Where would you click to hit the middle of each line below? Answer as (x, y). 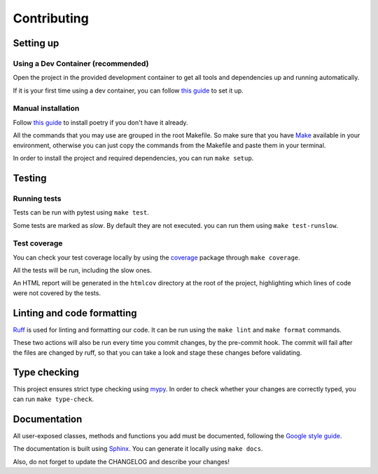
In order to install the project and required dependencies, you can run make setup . (133, 158)
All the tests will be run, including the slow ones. (82, 271)
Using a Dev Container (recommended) (81, 63)
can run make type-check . (54, 399)
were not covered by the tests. (57, 293)
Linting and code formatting (75, 313)
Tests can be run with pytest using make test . (81, 212)
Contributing (51, 18)
